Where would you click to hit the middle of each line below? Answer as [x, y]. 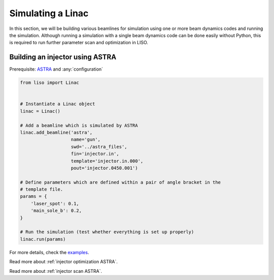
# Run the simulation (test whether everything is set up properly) [107, 232]
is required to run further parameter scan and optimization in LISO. [79, 43]
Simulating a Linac [49, 13]
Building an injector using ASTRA [63, 57]
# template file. [42, 190]
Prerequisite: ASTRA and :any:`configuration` [56, 69]
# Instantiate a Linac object [58, 104]
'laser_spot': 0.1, [55, 204]
